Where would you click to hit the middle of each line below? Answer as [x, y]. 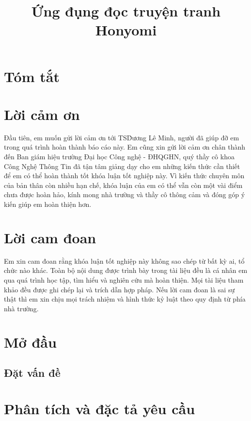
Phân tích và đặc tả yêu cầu [100, 408]
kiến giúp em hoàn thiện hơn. [48, 204]
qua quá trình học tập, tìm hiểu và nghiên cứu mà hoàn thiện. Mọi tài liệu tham [124, 279]
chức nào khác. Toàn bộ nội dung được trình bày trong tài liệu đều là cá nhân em [126, 270]
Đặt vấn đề [32, 373]
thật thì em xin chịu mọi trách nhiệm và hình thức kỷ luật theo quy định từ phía [125, 299]
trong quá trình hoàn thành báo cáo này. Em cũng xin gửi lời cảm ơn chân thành [125, 147]
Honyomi [126, 30]
